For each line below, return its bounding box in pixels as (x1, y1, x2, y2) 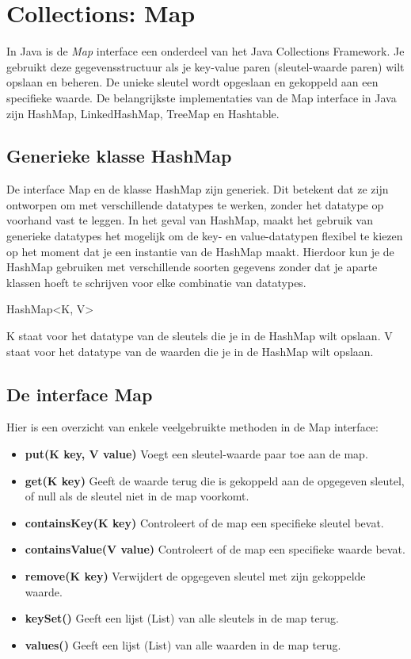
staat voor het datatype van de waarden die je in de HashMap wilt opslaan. (6, 343, 374, 359)
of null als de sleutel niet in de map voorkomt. (25, 488, 249, 504)
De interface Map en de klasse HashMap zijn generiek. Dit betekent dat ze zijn (6, 181, 389, 197)
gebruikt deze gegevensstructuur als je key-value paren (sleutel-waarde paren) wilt (6, 58, 405, 75)
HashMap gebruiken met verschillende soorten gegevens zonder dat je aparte (6, 259, 378, 275)
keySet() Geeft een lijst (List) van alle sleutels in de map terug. (25, 610, 339, 626)
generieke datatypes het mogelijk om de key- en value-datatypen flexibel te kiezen (6, 228, 403, 244)
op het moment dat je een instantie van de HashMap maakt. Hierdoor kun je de (6, 243, 394, 259)
